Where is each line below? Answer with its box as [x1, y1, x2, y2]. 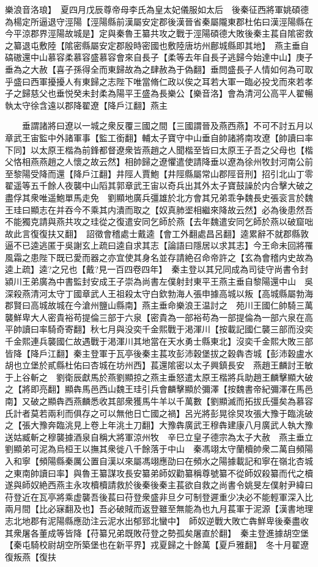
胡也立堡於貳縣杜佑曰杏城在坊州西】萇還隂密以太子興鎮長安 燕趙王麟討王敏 [5, 359, 313, 371]
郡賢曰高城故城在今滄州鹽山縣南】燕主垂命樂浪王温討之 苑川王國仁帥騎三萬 [5, 299, 313, 312]
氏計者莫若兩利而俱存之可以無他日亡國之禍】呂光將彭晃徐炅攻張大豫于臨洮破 [5, 406, 313, 419]
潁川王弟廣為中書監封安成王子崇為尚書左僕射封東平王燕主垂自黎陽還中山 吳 [5, 275, 313, 288]
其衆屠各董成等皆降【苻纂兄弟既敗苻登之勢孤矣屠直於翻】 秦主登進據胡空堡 [5, 526, 309, 539]
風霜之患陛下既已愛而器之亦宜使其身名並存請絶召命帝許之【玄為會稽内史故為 [5, 251, 313, 263]
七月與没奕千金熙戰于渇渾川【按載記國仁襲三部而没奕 [98, 323, 313, 335]
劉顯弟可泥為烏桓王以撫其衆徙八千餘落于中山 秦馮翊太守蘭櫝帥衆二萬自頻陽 [5, 442, 313, 455]
